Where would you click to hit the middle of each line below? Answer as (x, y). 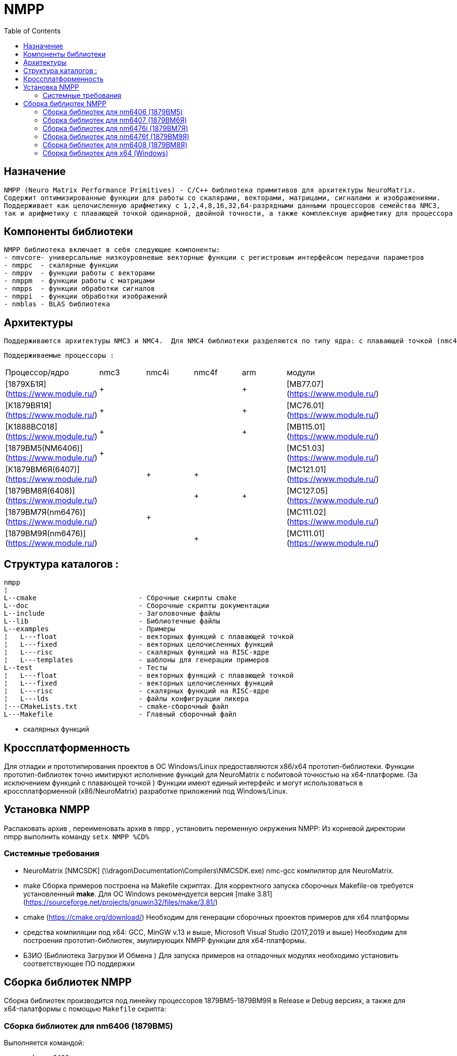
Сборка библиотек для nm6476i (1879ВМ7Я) (115, 128)
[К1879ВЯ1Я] (29, 406)
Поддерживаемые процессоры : (59, 356)
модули (301, 373)
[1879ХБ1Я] (26, 384)
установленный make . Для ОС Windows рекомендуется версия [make (139, 894)
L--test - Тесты (86, 668)
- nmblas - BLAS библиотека (57, 304)
